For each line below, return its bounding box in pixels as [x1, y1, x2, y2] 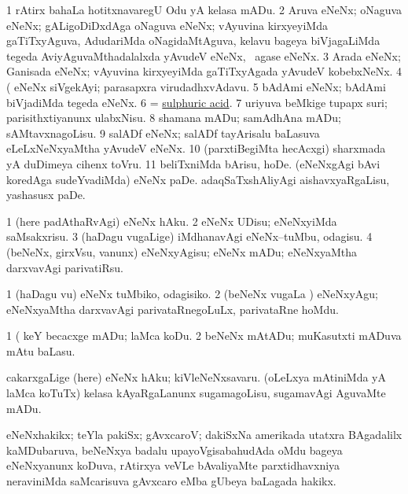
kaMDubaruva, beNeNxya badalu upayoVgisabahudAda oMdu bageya [6, 441, 343, 458]
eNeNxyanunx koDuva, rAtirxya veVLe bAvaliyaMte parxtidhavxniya [6, 457, 340, 474]
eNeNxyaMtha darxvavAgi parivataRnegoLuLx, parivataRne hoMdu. [6, 300, 339, 317]
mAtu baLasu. [6, 342, 75, 359]
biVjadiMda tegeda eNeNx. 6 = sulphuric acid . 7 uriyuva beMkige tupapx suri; [6, 94, 388, 110]
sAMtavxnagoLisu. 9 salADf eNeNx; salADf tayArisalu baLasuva [6, 124, 320, 141]
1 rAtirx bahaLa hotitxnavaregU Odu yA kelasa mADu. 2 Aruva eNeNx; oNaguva [6, 2, 402, 17]
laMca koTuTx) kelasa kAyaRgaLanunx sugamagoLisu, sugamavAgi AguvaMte [6, 385, 386, 401]
